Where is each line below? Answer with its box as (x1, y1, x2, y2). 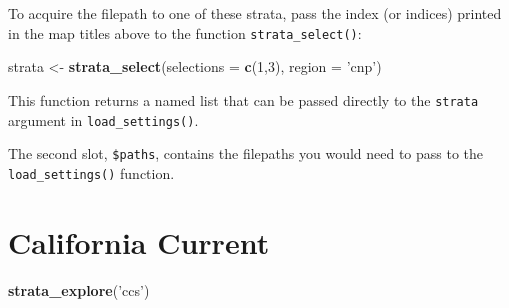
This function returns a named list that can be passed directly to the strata (8, 89, 479, 110)
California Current (8, 221, 270, 262)
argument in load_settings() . (8, 109, 199, 130)
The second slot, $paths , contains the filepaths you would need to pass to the (8, 143, 484, 164)
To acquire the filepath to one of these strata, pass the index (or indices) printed (8, 3, 502, 23)
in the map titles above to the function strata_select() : (8, 22, 362, 43)
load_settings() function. (8, 162, 175, 183)
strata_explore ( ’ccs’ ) (8, 279, 150, 300)
